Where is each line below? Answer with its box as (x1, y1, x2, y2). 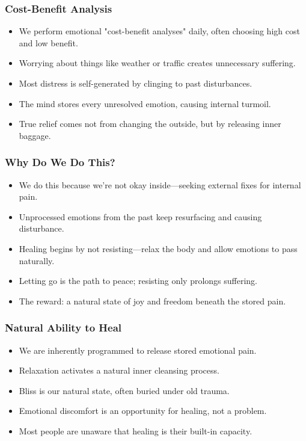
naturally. (19, 254, 55, 267)
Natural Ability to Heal (5, 320, 122, 335)
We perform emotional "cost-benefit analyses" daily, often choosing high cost (19, 25, 300, 37)
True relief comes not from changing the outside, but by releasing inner (19, 117, 281, 130)
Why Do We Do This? (5, 155, 115, 170)
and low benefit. (19, 36, 78, 49)
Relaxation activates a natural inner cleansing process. (19, 364, 219, 377)
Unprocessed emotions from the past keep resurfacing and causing (19, 210, 262, 223)
